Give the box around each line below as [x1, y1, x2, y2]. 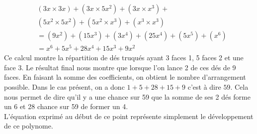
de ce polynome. [4, 121, 53, 131]
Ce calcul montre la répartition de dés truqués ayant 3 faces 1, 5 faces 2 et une [4, 52, 244, 63]
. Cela [230, 81, 249, 92]
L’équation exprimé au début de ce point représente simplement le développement [4, 111, 254, 121]
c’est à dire [187, 81, 221, 92]
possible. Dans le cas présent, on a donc [4, 81, 125, 92]
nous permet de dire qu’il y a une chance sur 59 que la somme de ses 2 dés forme [4, 91, 251, 102]
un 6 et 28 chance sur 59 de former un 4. [4, 101, 128, 112]
